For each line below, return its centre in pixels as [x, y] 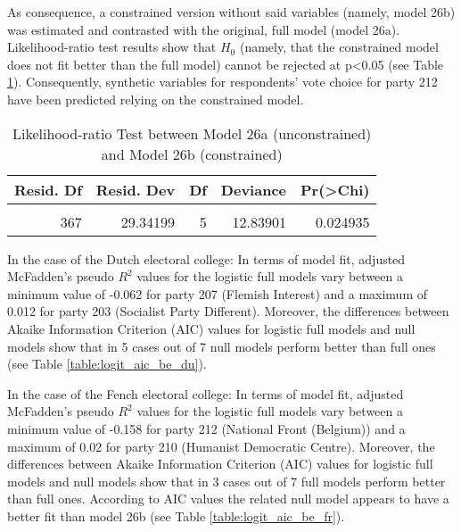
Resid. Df [48, 189]
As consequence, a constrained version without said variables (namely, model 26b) [231, 12]
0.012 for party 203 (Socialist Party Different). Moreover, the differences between [228, 311]
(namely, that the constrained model [339, 47]
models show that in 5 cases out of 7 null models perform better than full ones [222, 346]
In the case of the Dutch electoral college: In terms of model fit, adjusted [206, 258]
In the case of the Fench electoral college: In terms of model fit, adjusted [206, 393]
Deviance [253, 189]
